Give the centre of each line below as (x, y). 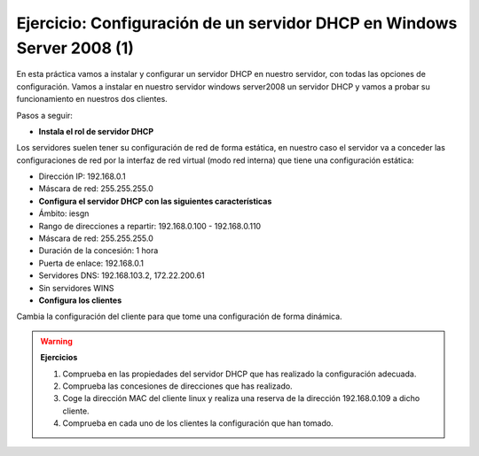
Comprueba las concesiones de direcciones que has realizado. (177, 386)
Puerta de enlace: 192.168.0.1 (91, 263)
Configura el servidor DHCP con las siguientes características (155, 201)
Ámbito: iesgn (64, 213)
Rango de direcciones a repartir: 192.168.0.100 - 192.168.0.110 (150, 226)
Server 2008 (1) (75, 48)
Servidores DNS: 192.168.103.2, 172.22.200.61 (122, 275)
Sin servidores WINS (76, 288)
